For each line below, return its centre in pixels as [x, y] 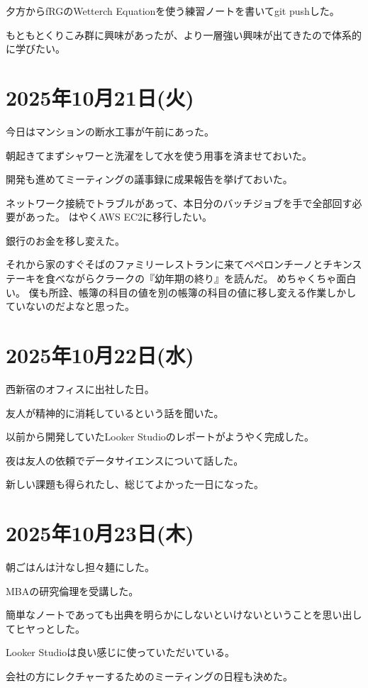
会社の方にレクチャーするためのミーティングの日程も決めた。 [150, 676]
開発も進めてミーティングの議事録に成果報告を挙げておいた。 [149, 179]
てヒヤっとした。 [45, 628]
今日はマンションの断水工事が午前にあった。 [110, 131]
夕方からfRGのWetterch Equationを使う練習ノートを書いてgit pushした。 [173, 11]
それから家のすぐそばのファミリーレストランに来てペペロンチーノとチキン [179, 264]
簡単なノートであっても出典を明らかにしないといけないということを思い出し [184, 615]
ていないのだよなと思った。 [70, 306]
